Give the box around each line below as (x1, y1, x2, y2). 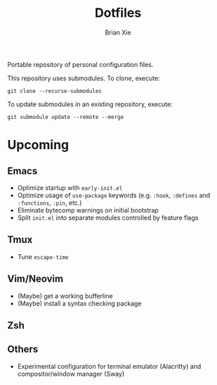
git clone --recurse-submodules (7, 87, 102, 94)
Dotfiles (94, 5, 142, 21)
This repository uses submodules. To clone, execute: (7, 74, 160, 82)
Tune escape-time (17, 252, 69, 261)
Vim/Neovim (7, 273, 64, 285)
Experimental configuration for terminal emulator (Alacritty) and (17, 362, 202, 370)
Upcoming (7, 137, 70, 153)
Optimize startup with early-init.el (17, 183, 123, 191)
